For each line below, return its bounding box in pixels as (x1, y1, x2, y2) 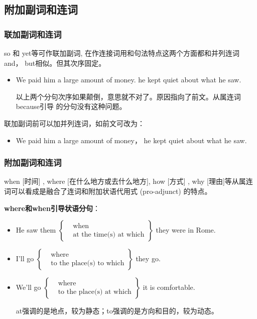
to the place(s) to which (51, 260, 124, 267)
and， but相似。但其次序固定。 (4, 57, 106, 68)
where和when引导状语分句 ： (4, 202, 100, 213)
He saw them (16, 225, 56, 235)
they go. (136, 253, 161, 264)
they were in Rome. (156, 225, 216, 235)
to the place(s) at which (58, 288, 132, 296)
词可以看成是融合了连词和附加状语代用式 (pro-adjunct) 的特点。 (4, 185, 212, 196)
